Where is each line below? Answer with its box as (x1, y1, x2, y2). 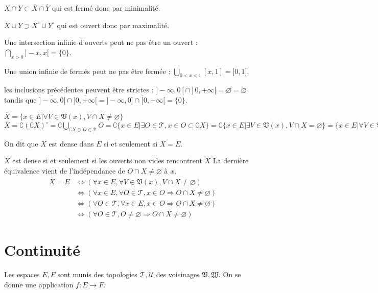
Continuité (4, 239, 80, 260)
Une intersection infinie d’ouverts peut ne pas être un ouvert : (4, 37, 198, 47)
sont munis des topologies (57, 269, 137, 280)
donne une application (4, 279, 74, 289)
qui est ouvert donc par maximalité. (57, 19, 170, 30)
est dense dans (49, 138, 94, 149)
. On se (218, 269, 241, 280)
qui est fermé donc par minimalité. (52, 3, 160, 13)
